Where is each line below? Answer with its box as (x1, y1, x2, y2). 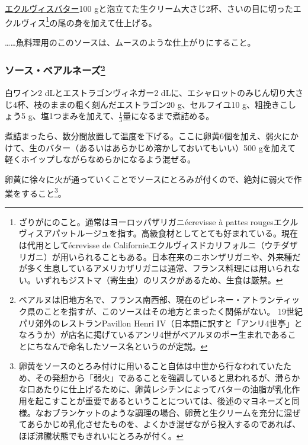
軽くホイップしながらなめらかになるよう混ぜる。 (5, 153, 195, 165)
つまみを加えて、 (53, 110, 119, 122)
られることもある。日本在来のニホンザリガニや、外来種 (76, 250, 293, 262)
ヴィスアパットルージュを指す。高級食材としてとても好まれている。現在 (18, 227, 298, 239)
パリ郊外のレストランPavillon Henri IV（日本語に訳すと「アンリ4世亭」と (18, 316, 303, 329)
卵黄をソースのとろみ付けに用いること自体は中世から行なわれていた (18, 360, 283, 372)
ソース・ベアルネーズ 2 (5, 62, 105, 78)
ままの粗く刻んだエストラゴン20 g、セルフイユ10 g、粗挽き (50, 98, 280, 110)
